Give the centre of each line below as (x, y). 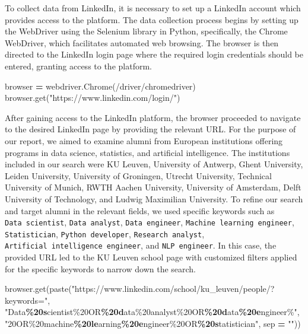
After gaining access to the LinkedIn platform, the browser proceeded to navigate (153, 117)
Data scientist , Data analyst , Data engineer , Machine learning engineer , (150, 222)
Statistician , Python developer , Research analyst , (105, 233)
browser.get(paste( (38, 289)
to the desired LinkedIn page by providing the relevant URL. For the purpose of (150, 129)
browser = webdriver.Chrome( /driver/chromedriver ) (100, 86)
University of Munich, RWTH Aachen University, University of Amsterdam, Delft (153, 187)
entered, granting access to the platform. (78, 66)
